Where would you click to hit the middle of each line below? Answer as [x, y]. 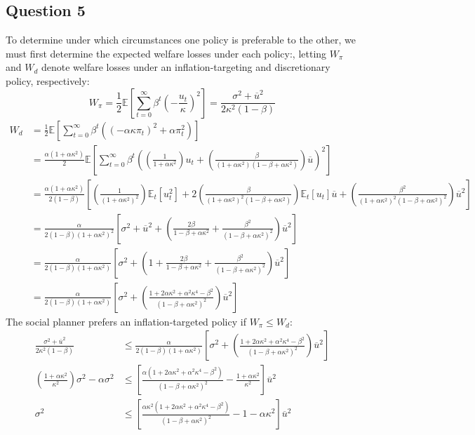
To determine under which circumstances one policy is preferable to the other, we [181, 40]
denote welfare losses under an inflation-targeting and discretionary [186, 67]
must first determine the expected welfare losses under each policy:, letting [166, 53]
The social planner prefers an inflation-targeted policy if [126, 321]
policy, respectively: [48, 80]
